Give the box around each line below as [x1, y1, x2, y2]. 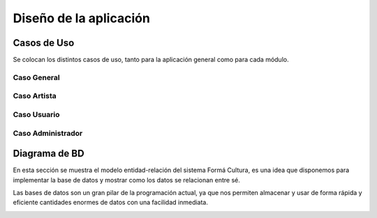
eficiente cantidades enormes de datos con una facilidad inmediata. [13, 198, 209, 207]
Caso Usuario [13, 109, 60, 119]
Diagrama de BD [13, 148, 84, 159]
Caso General [13, 72, 60, 82]
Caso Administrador [13, 128, 83, 138]
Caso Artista [13, 91, 57, 101]
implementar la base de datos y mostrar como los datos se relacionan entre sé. [13, 176, 240, 184]
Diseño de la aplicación [13, 10, 150, 26]
